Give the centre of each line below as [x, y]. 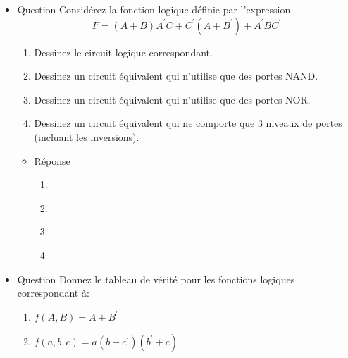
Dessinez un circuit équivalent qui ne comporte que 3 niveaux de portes [188, 123]
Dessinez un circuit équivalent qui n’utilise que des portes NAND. [176, 76]
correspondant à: [53, 293]
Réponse [52, 160]
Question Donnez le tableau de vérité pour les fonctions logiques [156, 279]
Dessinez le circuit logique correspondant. [123, 52]
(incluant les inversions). [87, 136]
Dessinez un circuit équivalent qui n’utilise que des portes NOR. [172, 99]
